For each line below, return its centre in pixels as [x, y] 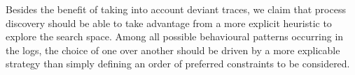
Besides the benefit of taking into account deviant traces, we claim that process [176, 9]
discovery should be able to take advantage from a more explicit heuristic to [169, 23]
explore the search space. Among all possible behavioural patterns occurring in [175, 36]
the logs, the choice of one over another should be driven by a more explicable [173, 50]
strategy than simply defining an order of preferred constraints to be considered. [178, 64]
